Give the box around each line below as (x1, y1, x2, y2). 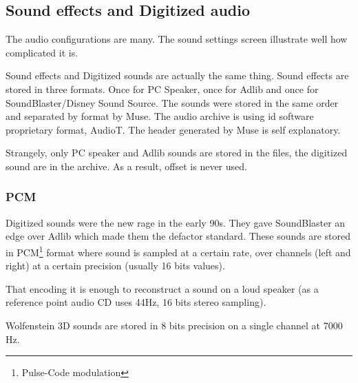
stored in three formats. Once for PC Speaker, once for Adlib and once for (6, 81, 319, 96)
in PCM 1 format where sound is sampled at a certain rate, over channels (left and (6, 242, 351, 259)
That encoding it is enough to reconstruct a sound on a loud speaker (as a (6, 281, 319, 296)
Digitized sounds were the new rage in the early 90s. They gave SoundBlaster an (6, 215, 346, 229)
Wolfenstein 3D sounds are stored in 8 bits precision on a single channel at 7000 (6, 318, 343, 332)
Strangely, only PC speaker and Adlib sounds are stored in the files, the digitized (6, 145, 348, 160)
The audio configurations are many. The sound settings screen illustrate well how (6, 32, 348, 46)
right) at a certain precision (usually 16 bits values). (6, 258, 225, 273)
